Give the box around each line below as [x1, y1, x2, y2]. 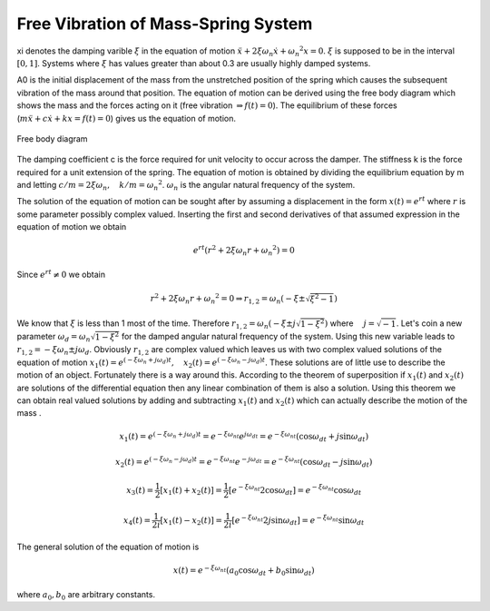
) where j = [324, 318, 376, 329]
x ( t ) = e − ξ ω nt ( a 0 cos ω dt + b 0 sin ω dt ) [172, 564, 315, 578]
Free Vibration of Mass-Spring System [16, 14, 313, 34]
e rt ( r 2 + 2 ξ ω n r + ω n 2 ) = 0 [192, 243, 295, 258]
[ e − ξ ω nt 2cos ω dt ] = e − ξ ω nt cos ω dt [228, 483, 362, 497]
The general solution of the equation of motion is [16, 541, 200, 553]
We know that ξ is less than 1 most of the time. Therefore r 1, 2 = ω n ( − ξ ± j [16, 318, 297, 330]
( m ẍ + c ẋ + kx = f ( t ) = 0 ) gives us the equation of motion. [16, 113, 236, 123]
